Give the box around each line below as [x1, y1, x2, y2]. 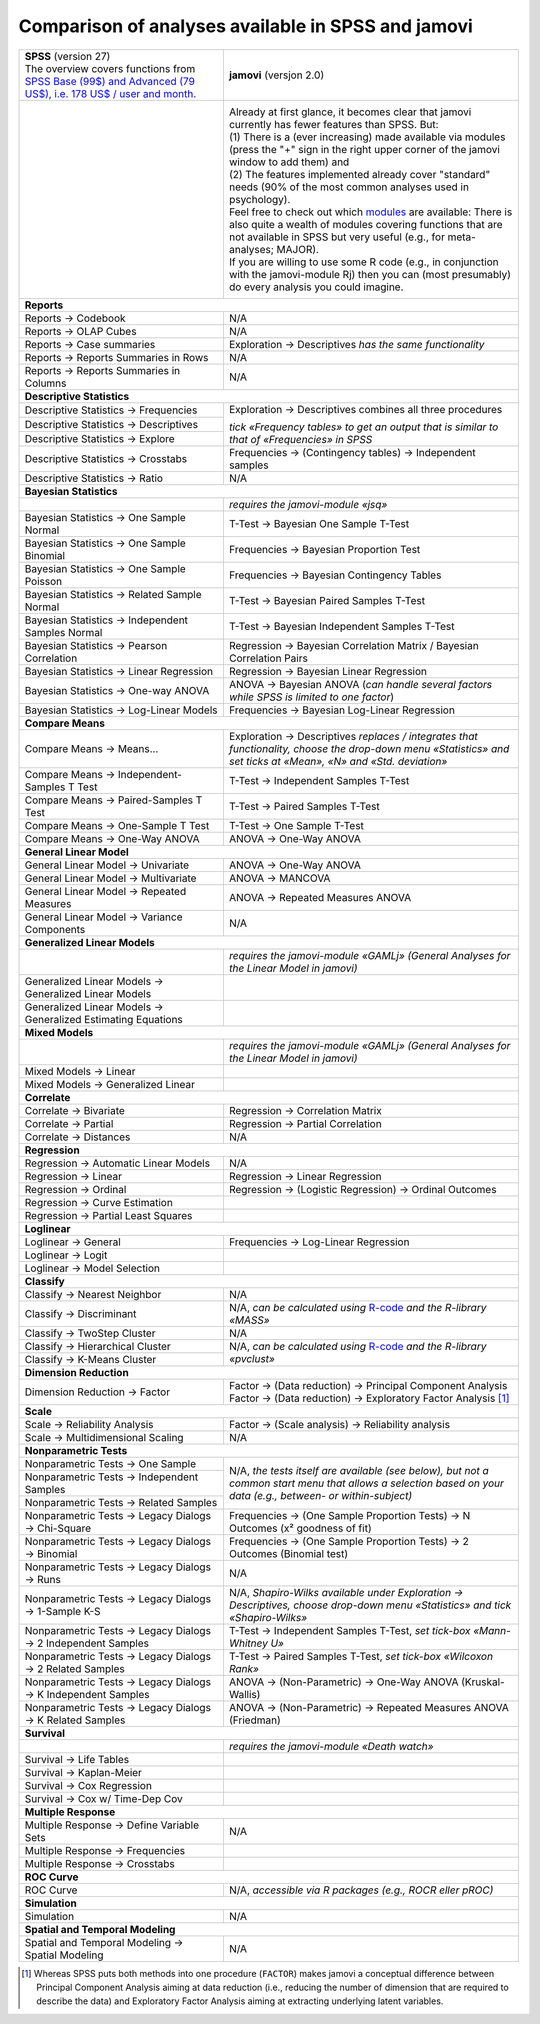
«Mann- [473, 1623, 512, 1637]
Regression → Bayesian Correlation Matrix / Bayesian [228, 638, 479, 652]
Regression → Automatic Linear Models [24, 1156, 210, 1170]
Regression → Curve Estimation [24, 1195, 174, 1209]
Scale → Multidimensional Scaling [24, 1430, 184, 1444]
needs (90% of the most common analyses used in [228, 180, 470, 194]
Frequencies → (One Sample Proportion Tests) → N [228, 1508, 471, 1522]
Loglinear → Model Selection [24, 1261, 160, 1275]
